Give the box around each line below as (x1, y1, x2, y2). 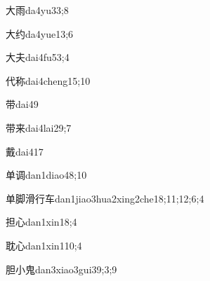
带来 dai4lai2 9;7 (6, 120, 72, 135)
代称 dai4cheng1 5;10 (6, 73, 91, 88)
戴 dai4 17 (6, 144, 44, 158)
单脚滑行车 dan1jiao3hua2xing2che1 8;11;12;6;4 (6, 191, 204, 205)
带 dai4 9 (6, 97, 39, 111)
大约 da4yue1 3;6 (6, 26, 74, 41)
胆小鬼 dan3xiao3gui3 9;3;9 (6, 261, 117, 276)
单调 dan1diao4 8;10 (6, 167, 87, 182)
